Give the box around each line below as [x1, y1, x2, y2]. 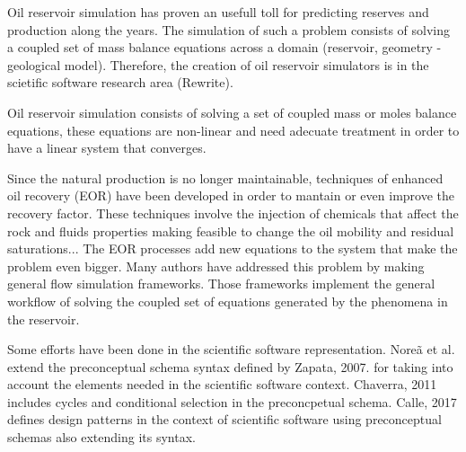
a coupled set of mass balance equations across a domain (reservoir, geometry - [7, 38, 442, 57]
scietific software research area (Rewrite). [7, 73, 233, 92]
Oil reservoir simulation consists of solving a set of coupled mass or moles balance [7, 102, 457, 121]
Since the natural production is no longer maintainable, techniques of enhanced [7, 168, 444, 187]
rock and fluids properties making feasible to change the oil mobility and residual [7, 221, 454, 240]
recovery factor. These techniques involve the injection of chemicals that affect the [7, 203, 459, 222]
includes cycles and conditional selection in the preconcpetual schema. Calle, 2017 [7, 392, 457, 411]
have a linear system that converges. [7, 138, 207, 157]
